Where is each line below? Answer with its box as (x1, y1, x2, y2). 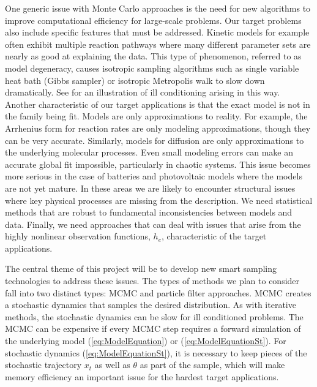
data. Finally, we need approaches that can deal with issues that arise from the (5, 217, 301, 230)
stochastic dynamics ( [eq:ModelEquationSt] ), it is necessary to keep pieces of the (5, 346, 307, 359)
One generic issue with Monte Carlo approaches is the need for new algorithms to (5, 2, 311, 14)
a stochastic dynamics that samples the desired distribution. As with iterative (5, 298, 296, 311)
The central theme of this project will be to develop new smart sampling (5, 262, 277, 275)
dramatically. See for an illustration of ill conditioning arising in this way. (5, 86, 280, 99)
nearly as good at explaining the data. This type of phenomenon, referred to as (5, 50, 302, 62)
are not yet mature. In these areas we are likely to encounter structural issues (5, 181, 296, 194)
